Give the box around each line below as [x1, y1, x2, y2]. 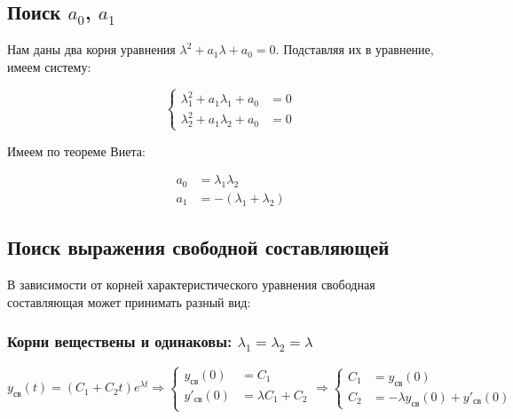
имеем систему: [7, 57, 91, 75]
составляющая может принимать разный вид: [7, 292, 251, 311]
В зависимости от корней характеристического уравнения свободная [7, 275, 375, 294]
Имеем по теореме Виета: [7, 141, 146, 160]
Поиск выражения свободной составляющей [7, 233, 390, 261]
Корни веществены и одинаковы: [7, 330, 233, 352]
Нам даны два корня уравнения [7, 40, 176, 59]
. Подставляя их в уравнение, [275, 40, 434, 59]
